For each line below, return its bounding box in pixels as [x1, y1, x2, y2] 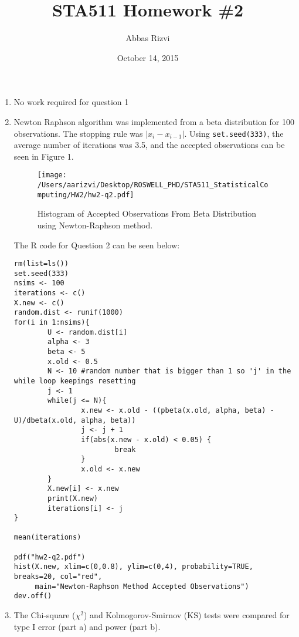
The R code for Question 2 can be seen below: [13, 238, 180, 251]
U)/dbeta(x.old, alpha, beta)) [13, 416, 136, 424]
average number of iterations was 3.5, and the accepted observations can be [13, 139, 285, 151]
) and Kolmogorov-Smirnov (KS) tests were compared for [83, 609, 290, 621]
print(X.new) [47, 494, 98, 503]
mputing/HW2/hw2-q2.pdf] [37, 190, 134, 199]
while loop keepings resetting [13, 376, 136, 385]
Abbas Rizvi [125, 32, 170, 44]
